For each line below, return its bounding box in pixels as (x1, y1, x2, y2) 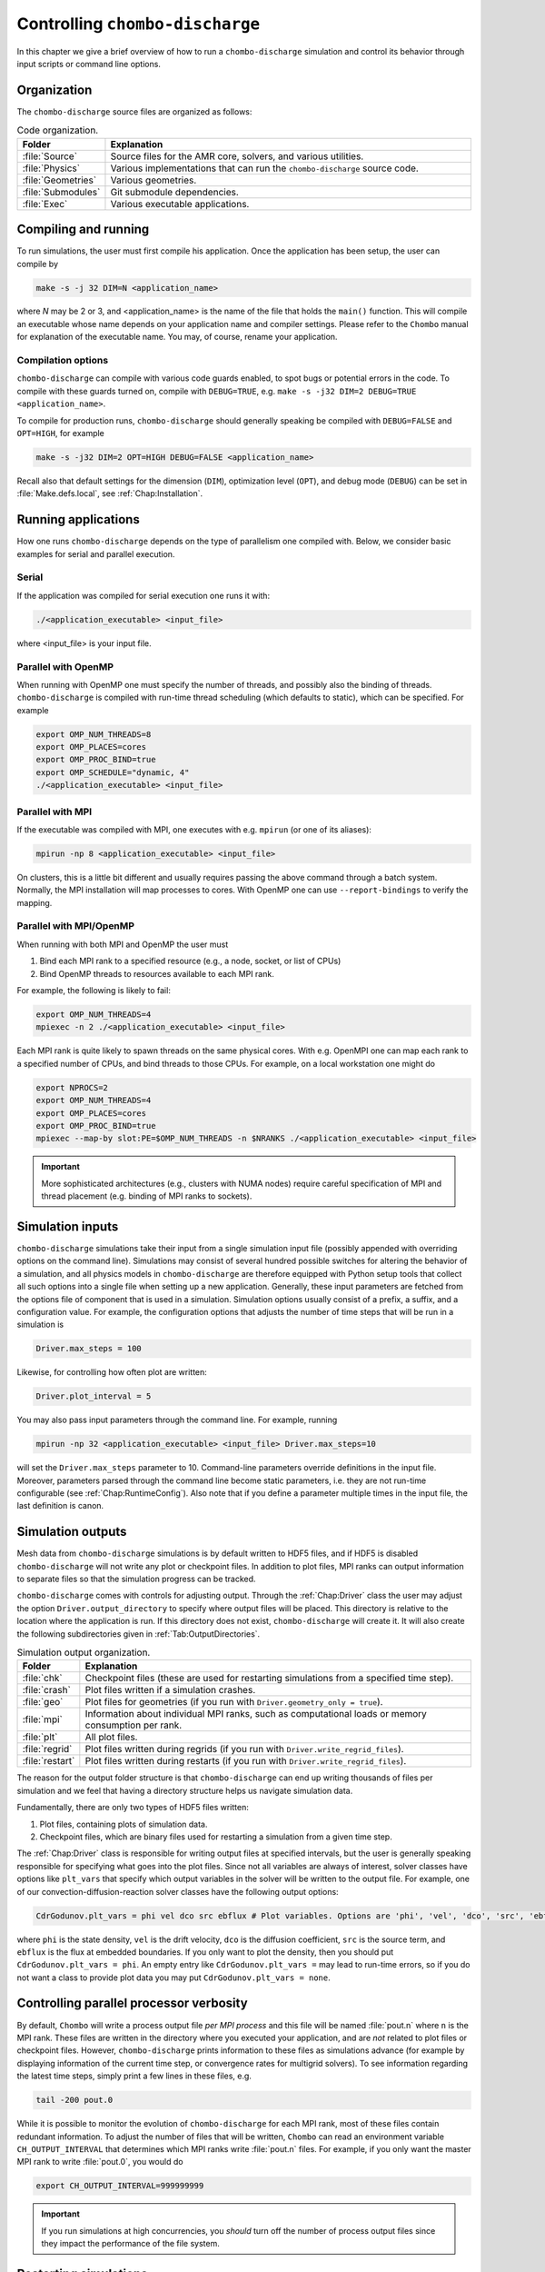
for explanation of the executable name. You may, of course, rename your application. (16, 332, 338, 343)
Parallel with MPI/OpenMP (16, 920, 135, 932)
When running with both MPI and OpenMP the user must (16, 939, 229, 950)
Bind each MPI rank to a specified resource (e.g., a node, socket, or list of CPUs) (39, 955, 342, 967)
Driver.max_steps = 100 (35, 1343, 143, 1354)
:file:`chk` (22, 1672, 63, 1685)
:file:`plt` (22, 1731, 58, 1744)
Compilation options (16, 354, 109, 367)
